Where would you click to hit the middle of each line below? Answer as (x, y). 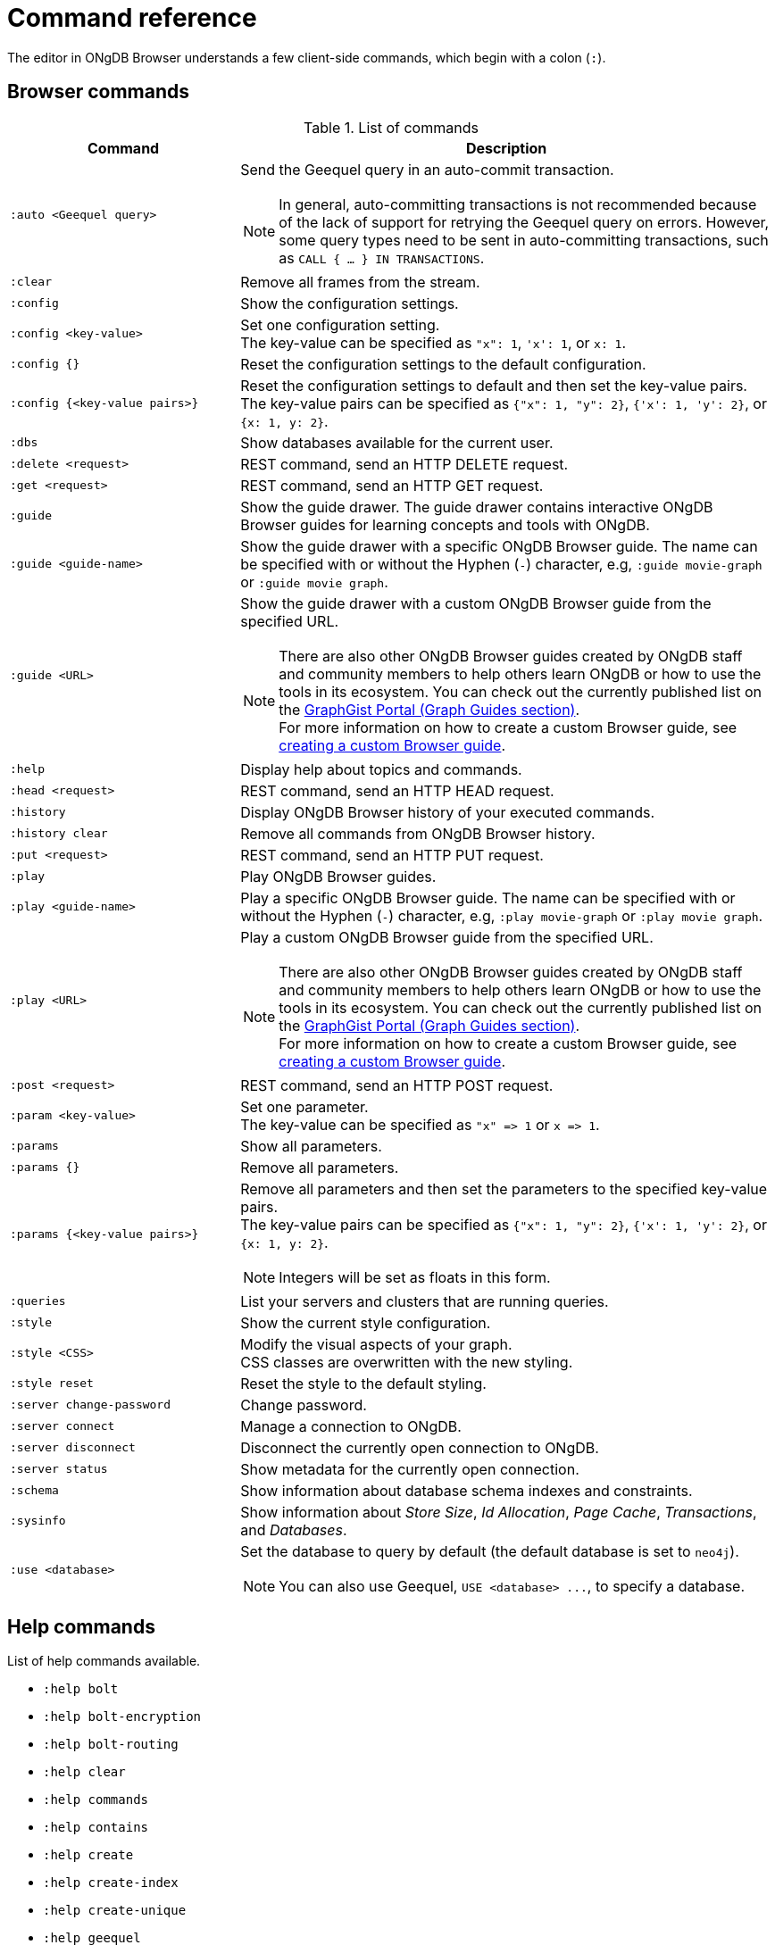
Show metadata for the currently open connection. (410, 1469)
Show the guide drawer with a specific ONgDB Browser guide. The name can (499, 546)
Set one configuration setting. (340, 324)
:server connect (62, 1426)
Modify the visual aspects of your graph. (376, 1344)
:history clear (59, 834)
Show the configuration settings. (350, 303)
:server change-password (91, 1405)
